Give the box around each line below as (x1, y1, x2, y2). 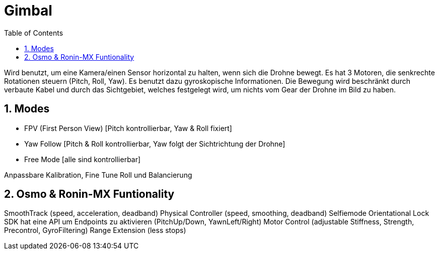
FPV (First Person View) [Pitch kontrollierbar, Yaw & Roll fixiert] (24, 123, 232, 133)
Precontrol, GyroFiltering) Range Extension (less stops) (4, 226, 186, 235)
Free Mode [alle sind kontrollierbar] (24, 155, 141, 164)
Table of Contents (4, 28, 63, 37)
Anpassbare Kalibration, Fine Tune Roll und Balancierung (4, 170, 192, 179)
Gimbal (4, 2, 52, 19)
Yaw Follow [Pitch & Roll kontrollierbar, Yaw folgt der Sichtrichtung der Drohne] (24, 139, 285, 148)
